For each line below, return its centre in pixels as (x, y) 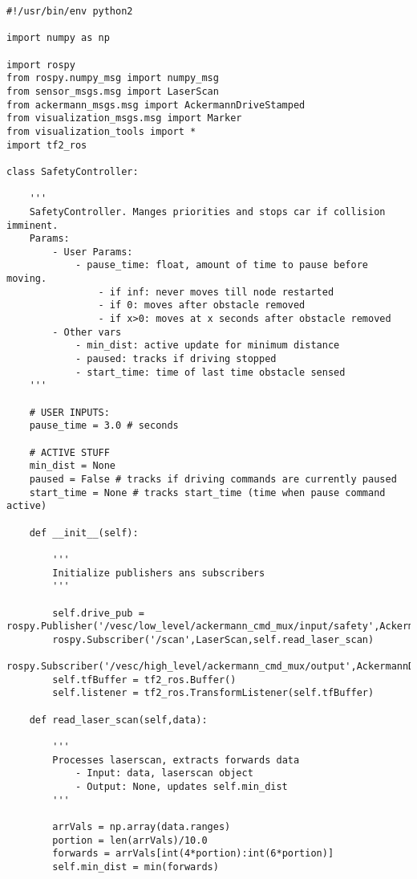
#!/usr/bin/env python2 (70, 11)
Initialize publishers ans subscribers (159, 573)
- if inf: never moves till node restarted (216, 292)
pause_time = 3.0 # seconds (104, 426)
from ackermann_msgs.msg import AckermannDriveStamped (156, 105)
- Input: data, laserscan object (164, 773)
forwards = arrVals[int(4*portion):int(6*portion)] (193, 854)
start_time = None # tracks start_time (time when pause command (207, 492)
